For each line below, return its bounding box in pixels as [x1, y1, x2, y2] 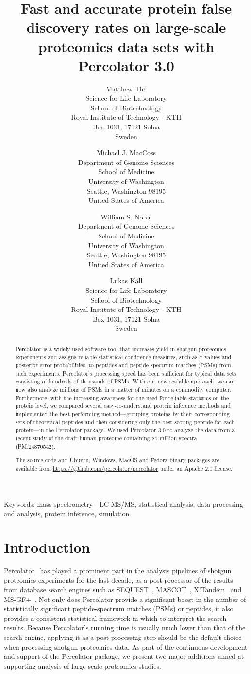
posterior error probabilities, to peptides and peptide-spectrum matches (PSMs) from [15, 361, 231, 369]
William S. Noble [100, 211, 152, 221]
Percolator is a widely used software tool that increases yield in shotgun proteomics [15, 345, 226, 353]
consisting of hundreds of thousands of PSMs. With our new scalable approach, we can [15, 377, 235, 385]
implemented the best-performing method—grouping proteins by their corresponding [15, 409, 230, 418]
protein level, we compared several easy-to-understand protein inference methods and [15, 401, 231, 410]
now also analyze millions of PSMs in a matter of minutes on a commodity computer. [15, 385, 232, 394]
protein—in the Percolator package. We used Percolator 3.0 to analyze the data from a [15, 426, 235, 434]
